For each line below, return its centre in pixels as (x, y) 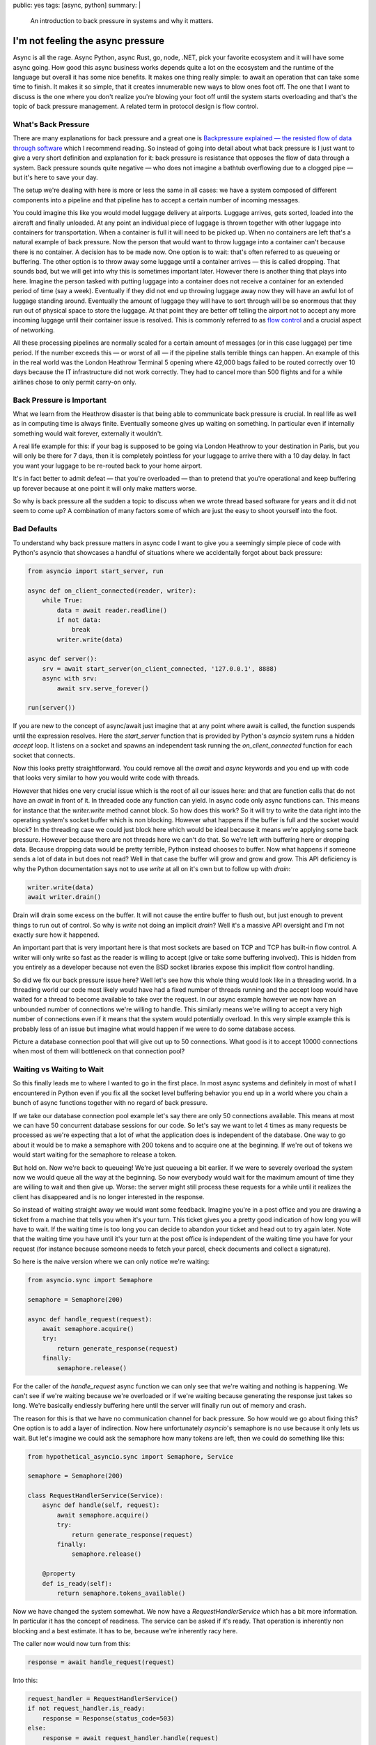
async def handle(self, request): (101, 1505)
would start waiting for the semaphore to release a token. (95, 1154)
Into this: (25, 1680)
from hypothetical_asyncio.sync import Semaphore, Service (130, 1456)
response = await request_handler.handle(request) (130, 1738)
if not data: (79, 620)
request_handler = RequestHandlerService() (103, 1699)
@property (59, 1574)
